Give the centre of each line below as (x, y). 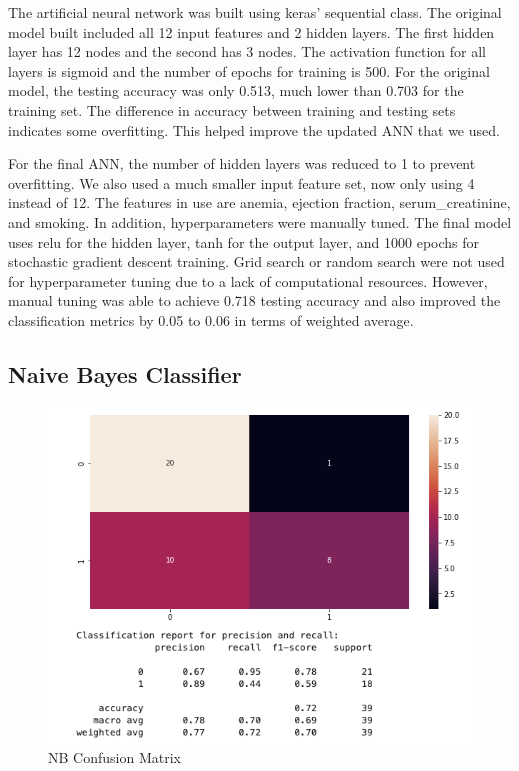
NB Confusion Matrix (114, 757)
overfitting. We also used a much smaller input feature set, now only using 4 (241, 182)
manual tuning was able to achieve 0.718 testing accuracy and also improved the (254, 300)
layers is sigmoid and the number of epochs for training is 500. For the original (249, 70)
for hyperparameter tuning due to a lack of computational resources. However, (248, 280)
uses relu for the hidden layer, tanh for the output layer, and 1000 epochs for (244, 241)
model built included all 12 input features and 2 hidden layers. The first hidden (251, 31)
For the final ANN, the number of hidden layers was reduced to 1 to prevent (242, 163)
